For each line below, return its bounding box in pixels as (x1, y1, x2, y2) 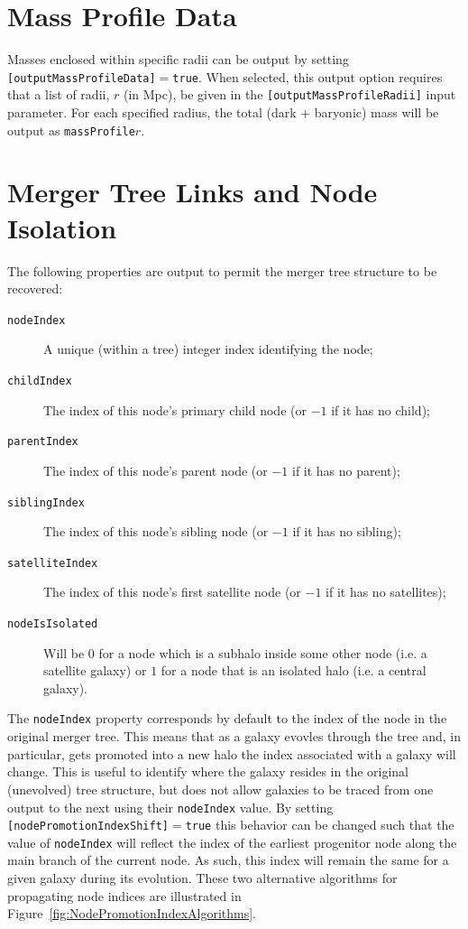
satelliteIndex (7, 556, 98, 570)
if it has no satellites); (326, 582, 446, 601)
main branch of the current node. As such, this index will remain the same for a (7, 850, 449, 869)
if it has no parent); (291, 460, 400, 479)
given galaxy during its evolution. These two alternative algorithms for (7, 869, 398, 887)
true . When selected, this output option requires (172, 67, 443, 86)
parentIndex (7, 435, 78, 449)
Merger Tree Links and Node (7, 173, 378, 210)
